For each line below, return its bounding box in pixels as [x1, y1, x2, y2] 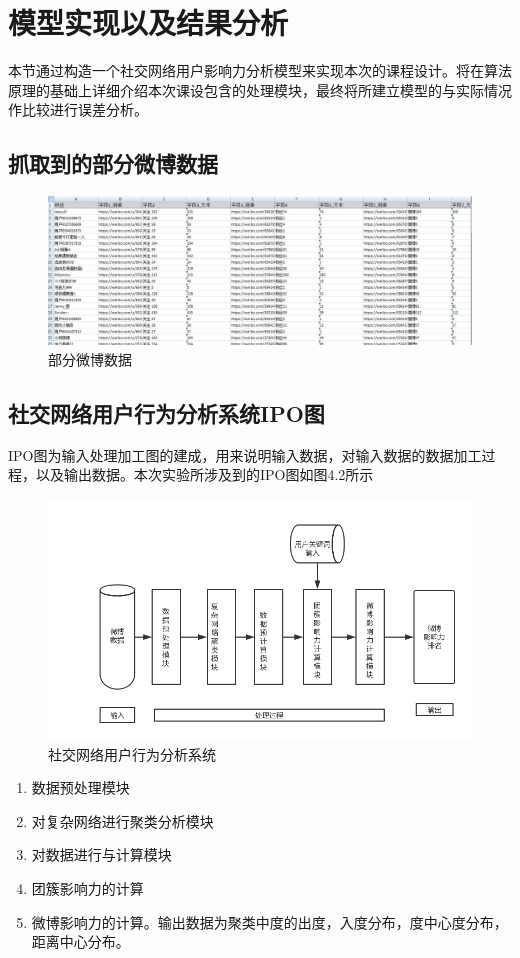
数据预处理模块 [31, 777, 130, 798]
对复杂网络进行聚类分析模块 [31, 810, 214, 831]
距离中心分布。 [31, 931, 130, 952]
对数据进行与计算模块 [31, 844, 172, 865]
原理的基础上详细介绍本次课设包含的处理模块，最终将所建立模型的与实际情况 [8, 79, 512, 100]
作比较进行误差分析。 [8, 99, 148, 120]
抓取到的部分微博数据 [8, 148, 218, 179]
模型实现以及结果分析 [8, 2, 289, 43]
